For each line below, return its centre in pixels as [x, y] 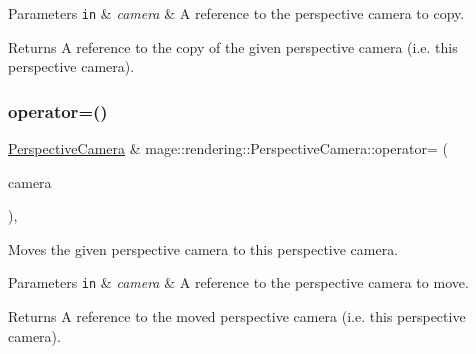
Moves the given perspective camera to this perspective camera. [203, 248]
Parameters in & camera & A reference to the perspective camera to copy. [236, 13]
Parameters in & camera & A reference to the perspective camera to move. [238, 282]
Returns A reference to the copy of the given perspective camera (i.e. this [233, 46]
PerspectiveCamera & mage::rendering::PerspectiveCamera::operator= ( [228, 148]
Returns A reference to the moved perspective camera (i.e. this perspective [237, 316]
